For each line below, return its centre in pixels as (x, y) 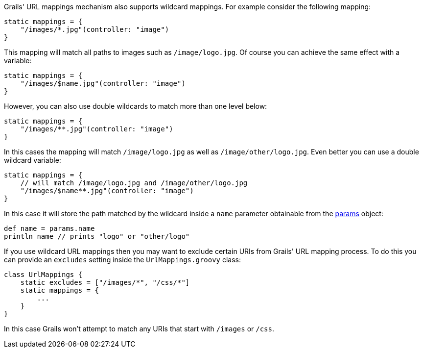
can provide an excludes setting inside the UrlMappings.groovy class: (123, 260)
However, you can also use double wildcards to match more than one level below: (136, 106)
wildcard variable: (33, 160)
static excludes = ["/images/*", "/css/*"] (105, 282)
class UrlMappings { (43, 275)
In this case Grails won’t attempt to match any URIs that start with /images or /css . (139, 329)
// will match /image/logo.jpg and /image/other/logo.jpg (134, 183)
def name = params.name (49, 228)
